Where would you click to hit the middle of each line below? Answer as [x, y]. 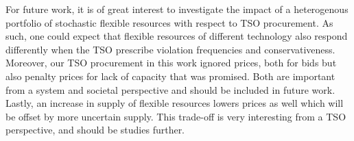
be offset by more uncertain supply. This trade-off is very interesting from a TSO [176, 116]
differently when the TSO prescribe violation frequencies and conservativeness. [170, 49]
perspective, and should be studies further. [95, 130]
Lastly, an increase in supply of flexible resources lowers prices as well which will [175, 103]
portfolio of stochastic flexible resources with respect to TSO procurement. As [169, 22]
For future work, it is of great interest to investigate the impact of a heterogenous [177, 9]
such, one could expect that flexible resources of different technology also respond [177, 36]
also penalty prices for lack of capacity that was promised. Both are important [170, 76]
